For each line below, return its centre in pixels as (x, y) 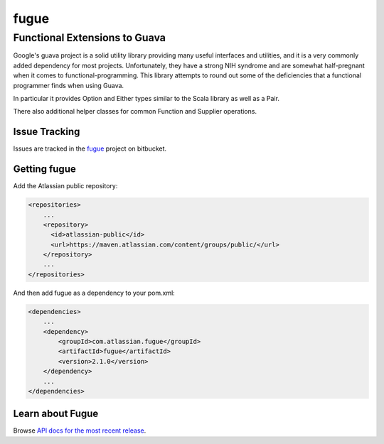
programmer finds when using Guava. (69, 85)
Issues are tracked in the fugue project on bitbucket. (90, 148)
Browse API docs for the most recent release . (80, 431)
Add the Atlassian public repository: (65, 186)
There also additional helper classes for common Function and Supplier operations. (135, 112)
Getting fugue (44, 169)
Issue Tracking (47, 132)
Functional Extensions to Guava (90, 38)
